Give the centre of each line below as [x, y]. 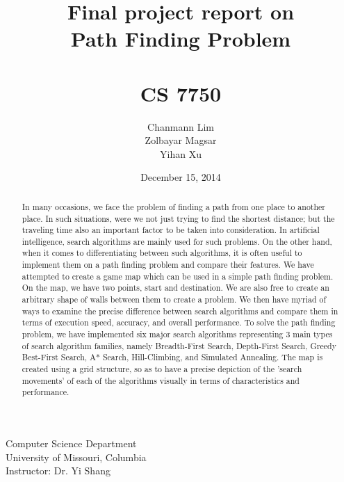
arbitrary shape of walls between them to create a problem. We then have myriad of [174, 299]
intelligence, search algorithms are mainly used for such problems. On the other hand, [177, 241]
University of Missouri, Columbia [76, 457]
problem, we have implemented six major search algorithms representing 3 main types [177, 334]
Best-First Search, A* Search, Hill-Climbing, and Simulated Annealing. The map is [172, 357]
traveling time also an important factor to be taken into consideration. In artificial [171, 230]
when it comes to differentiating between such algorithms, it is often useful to [162, 253]
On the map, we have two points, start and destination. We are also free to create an [175, 288]
